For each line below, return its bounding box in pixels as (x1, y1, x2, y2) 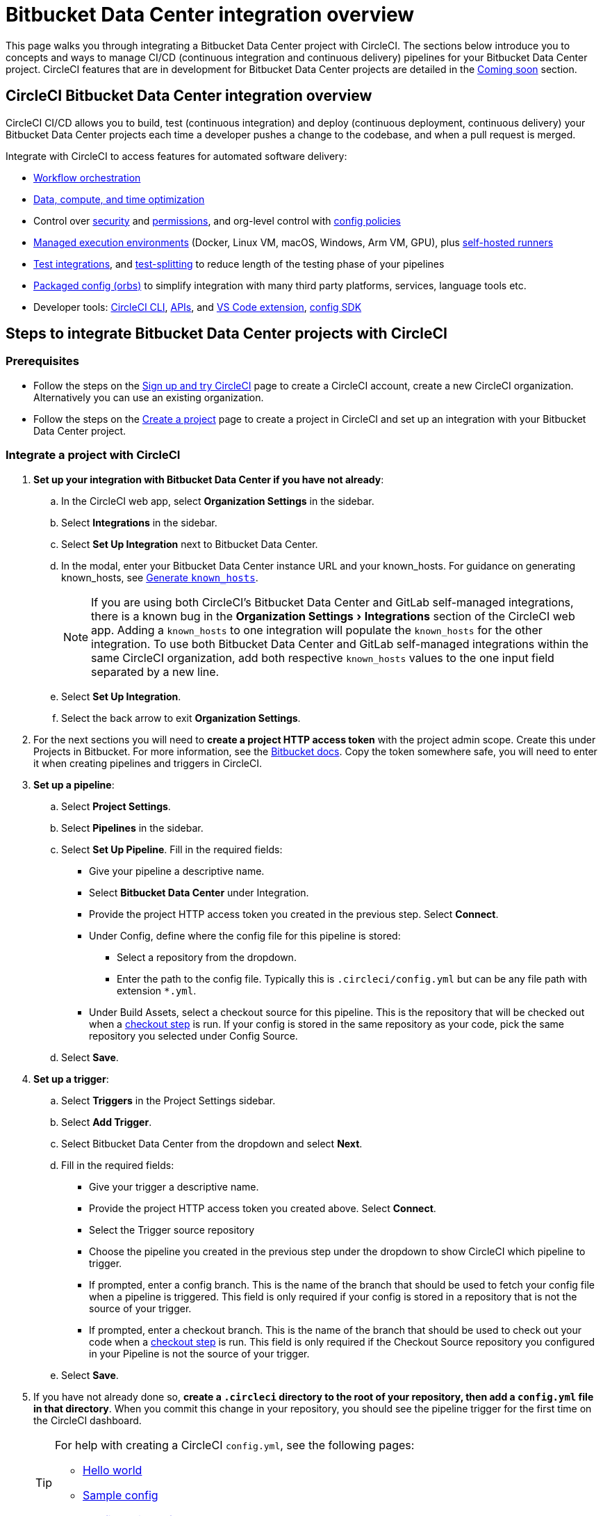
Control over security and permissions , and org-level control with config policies (33, 214, 401, 227)
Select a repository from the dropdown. (117, 951, 297, 963)
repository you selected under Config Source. (89, 1029, 298, 1042)
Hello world (83, 1462, 142, 1477)
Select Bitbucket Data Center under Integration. (89, 886, 309, 898)
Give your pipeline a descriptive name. (89, 864, 265, 877)
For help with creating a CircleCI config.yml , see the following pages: (55, 1437, 415, 1452)
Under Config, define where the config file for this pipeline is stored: (89, 929, 401, 942)
